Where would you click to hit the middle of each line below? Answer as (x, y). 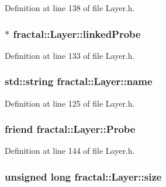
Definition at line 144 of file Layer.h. (70, 151)
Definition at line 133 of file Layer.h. (70, 55)
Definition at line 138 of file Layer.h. (70, 8)
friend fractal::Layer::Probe (70, 129)
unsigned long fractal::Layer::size (83, 176)
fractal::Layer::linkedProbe (77, 33)
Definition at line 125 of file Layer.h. (70, 103)
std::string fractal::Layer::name (79, 81)
